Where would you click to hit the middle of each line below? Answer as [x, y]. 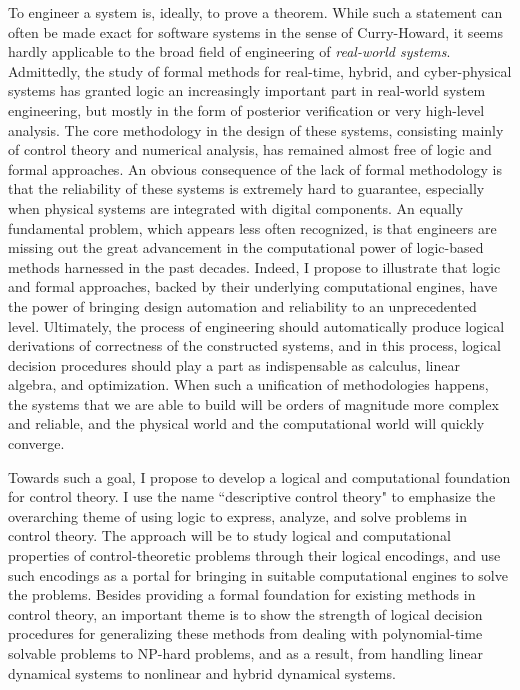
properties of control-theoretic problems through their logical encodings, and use [254, 555]
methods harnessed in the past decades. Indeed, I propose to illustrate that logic [254, 266]
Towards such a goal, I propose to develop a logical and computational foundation [259, 476]
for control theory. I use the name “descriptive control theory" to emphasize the [252, 496]
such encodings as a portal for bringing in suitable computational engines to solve [258, 574]
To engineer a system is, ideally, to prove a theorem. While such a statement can [255, 12]
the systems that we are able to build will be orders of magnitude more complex [253, 403]
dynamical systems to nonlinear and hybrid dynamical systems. [202, 672]
